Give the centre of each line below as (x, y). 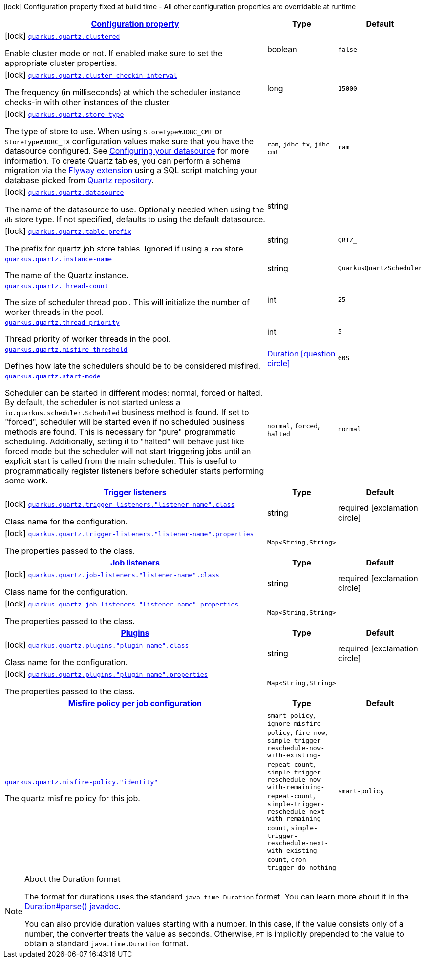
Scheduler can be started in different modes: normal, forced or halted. (134, 393)
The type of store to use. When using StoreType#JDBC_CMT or (114, 131)
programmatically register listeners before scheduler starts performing (135, 471)
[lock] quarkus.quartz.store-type (64, 114)
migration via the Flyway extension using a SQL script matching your (131, 170)
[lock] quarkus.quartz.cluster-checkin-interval (91, 75)
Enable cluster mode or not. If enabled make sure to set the (114, 53)
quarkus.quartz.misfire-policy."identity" (82, 782)
